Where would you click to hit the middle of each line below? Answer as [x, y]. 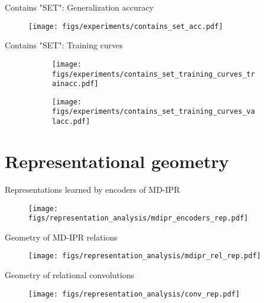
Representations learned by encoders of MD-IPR [92, 189]
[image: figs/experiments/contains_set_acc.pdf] [126, 26]
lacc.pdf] [71, 122]
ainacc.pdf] [75, 84]
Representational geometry [117, 161]
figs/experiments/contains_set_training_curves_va [154, 112]
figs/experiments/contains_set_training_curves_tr [154, 74]
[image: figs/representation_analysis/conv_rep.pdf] [134, 294]
